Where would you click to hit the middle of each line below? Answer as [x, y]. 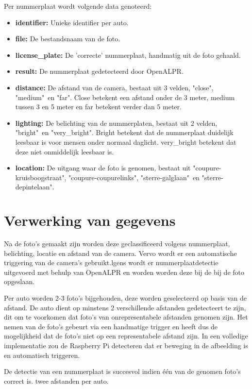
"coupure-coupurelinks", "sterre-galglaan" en [134, 177]
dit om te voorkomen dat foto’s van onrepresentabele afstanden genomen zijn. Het [126, 317]
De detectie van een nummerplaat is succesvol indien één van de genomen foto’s [122, 371]
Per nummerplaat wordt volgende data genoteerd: [78, 6]
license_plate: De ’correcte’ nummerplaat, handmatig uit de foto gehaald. [128, 55]
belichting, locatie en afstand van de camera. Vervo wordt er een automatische [120, 253]
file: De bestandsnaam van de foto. [68, 39]
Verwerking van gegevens [90, 220]
